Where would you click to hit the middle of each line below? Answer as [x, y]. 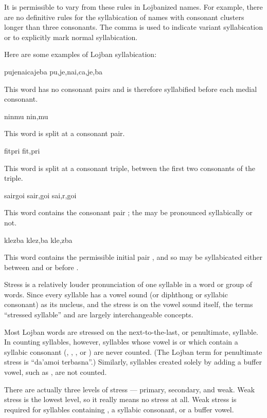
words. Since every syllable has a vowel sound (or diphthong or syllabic [116, 294]
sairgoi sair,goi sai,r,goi [40, 195]
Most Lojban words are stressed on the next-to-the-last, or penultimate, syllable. [131, 331]
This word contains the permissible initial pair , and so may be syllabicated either [133, 257]
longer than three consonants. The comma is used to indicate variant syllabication [133, 27]
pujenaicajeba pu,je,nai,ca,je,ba [54, 71]
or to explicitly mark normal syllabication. [71, 37]
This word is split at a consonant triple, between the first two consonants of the [130, 168]
